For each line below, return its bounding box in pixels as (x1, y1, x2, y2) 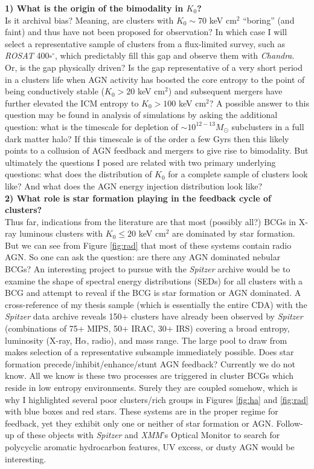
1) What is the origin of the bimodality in (5, 2, 184, 14)
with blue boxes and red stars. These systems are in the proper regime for (5, 405, 278, 418)
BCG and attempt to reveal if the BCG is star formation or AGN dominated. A (5, 286, 301, 299)
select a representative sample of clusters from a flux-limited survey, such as (5, 37, 285, 50)
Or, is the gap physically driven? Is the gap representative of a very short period (5, 61, 303, 73)
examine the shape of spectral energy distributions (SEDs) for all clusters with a (5, 274, 303, 287)
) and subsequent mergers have (168, 85, 283, 97)
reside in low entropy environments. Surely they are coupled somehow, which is (5, 381, 298, 393)
